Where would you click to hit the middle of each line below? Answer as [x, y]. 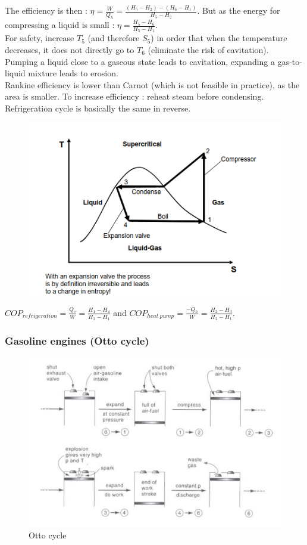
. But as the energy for [239, 10]
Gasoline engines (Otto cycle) [77, 340]
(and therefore [114, 38]
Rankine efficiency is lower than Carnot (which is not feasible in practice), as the [152, 84]
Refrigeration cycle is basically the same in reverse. [98, 108]
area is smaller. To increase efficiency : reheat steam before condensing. [134, 96]
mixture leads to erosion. [73, 73]
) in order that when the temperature [219, 38]
